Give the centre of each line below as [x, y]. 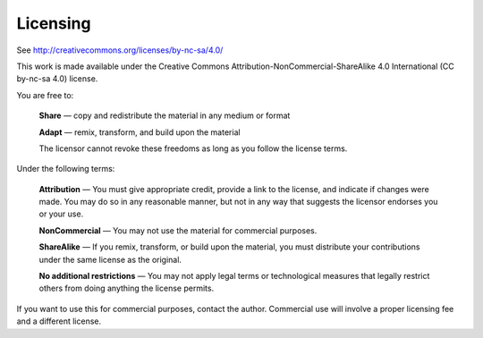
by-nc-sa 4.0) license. [57, 79]
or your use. [61, 214]
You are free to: [45, 95]
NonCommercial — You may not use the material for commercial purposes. [178, 230]
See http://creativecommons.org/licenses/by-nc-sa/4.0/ [120, 50]
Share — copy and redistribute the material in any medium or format [165, 115]
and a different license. [59, 321]
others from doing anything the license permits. [127, 288]
